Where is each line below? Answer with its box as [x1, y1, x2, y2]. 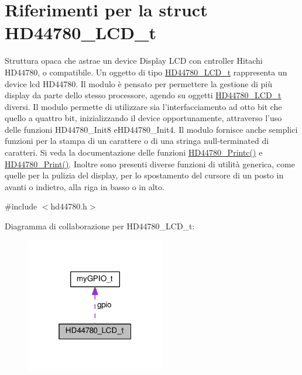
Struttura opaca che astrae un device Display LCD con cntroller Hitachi [5, 54, 263, 67]
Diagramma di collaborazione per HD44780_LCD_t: [5, 220, 195, 232]
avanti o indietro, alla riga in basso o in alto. [5, 180, 164, 192]
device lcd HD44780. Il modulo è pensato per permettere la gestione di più [5, 77, 273, 90]
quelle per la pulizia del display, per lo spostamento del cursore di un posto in [5, 169, 284, 181]
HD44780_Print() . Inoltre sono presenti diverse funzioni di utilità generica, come [5, 157, 295, 170]
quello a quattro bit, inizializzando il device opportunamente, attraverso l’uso [5, 112, 282, 124]
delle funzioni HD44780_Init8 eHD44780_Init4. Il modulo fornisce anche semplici [5, 123, 298, 135]
